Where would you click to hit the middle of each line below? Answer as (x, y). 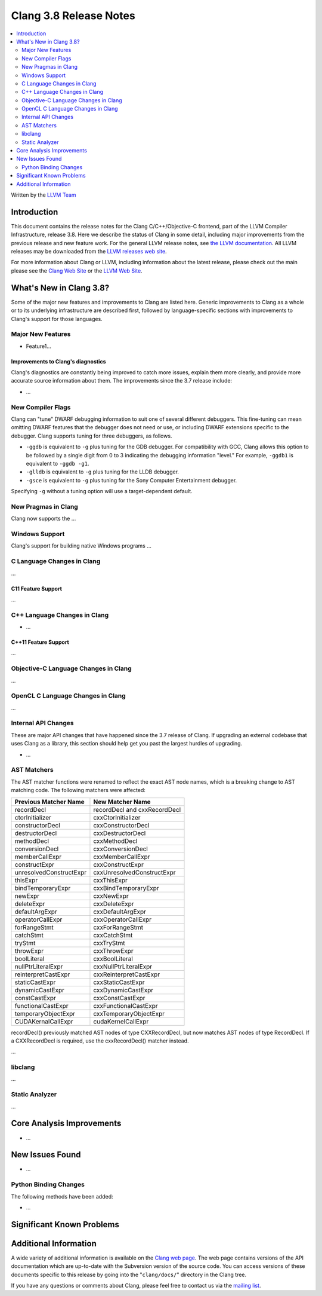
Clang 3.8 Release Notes (73, 16)
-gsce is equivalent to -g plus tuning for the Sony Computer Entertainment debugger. (131, 480)
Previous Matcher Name (49, 802)
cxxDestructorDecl (120, 833)
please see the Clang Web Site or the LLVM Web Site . (77, 270)
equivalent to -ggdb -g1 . (58, 463)
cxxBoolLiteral (113, 958)
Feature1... (39, 346)
